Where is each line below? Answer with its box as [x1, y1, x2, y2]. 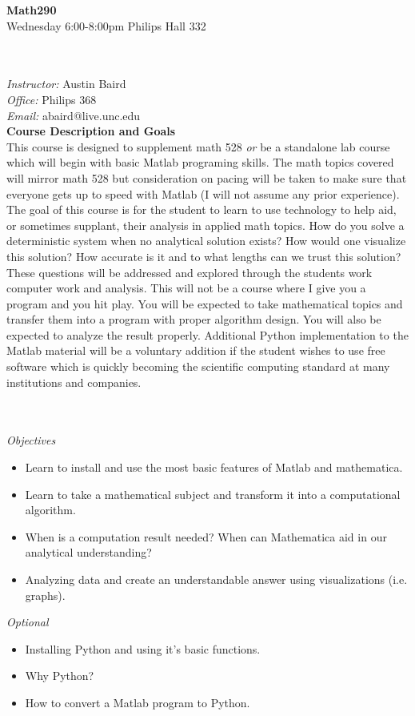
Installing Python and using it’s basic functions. [25, 640, 261, 657]
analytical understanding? [25, 544, 152, 561]
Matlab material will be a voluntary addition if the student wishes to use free [6, 342, 385, 359]
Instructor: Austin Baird [6, 75, 126, 92]
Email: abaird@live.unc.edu [6, 107, 141, 123]
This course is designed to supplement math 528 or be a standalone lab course [6, 138, 390, 155]
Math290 [6, 2, 57, 18]
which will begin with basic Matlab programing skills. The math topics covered [6, 154, 394, 171]
